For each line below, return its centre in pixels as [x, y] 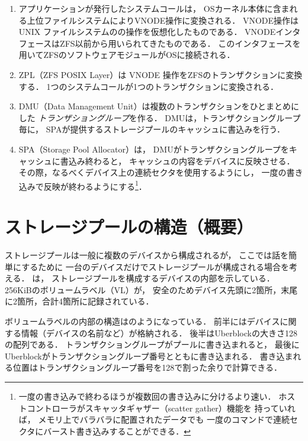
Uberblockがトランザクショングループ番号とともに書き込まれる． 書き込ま [149, 356]
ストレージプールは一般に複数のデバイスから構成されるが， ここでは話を [147, 255]
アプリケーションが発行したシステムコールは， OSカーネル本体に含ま [154, 8]
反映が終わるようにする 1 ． [95, 185]
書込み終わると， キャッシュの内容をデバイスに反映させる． [177, 160]
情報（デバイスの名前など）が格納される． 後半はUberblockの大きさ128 [159, 333]
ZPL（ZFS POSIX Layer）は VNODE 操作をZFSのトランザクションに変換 [161, 74]
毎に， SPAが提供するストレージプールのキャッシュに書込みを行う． [152, 129]
